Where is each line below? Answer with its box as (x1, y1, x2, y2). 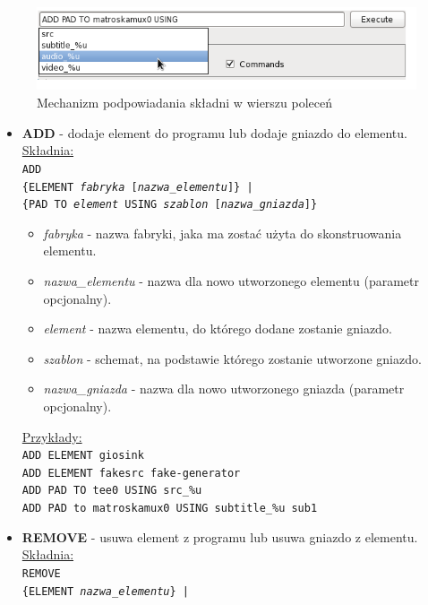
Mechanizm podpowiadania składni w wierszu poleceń (37, 93, 333, 112)
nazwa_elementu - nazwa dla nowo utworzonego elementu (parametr (43, 272, 420, 290)
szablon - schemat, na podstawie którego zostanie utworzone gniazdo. (43, 349, 422, 367)
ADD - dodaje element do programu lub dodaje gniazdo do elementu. (21, 123, 407, 142)
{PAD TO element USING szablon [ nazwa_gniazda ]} (21, 198, 318, 212)
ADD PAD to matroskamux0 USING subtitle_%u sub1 (21, 502, 318, 515)
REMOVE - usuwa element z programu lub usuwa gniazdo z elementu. (21, 527, 418, 546)
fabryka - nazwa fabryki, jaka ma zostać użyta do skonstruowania (43, 223, 402, 242)
